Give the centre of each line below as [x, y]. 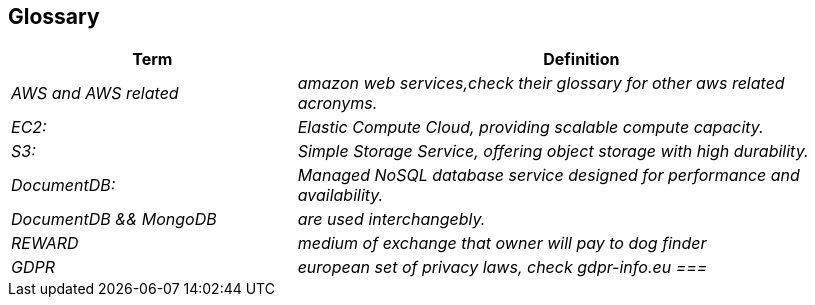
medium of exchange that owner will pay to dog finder [502, 243]
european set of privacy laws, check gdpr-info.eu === [502, 267]
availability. [340, 195]
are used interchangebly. [391, 219]
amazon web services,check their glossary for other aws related [541, 83]
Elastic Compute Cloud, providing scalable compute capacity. [530, 127]
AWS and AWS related [95, 93]
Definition [581, 59]
